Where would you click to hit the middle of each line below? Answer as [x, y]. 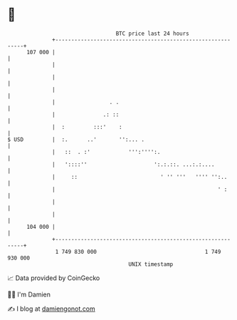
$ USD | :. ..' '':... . [76, 139]
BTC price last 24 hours [153, 33]
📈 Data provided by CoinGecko [54, 278]
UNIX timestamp [151, 264]
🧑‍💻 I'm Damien [29, 294]
